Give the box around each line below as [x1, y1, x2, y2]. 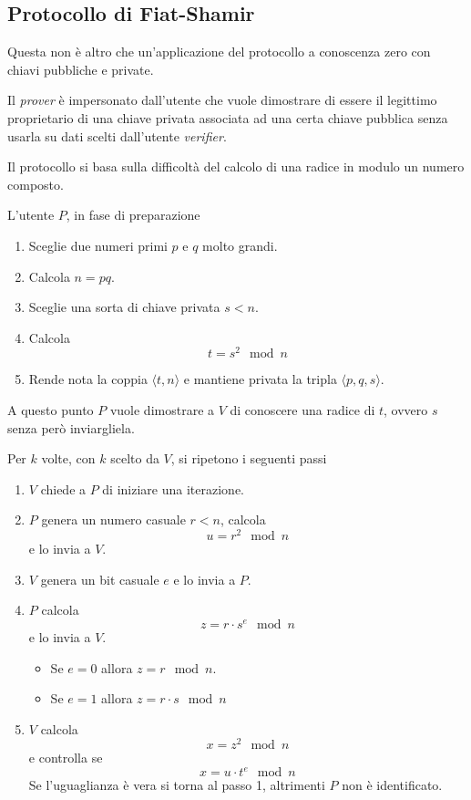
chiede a [40, 479, 87, 498]
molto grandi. [202, 235, 278, 255]
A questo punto [7, 400, 94, 419]
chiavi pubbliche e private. [7, 59, 154, 78]
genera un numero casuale [41, 510, 186, 529]
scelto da [110, 449, 159, 468]
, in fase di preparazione [66, 205, 200, 224]
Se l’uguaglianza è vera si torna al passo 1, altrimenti [28, 775, 325, 795]
